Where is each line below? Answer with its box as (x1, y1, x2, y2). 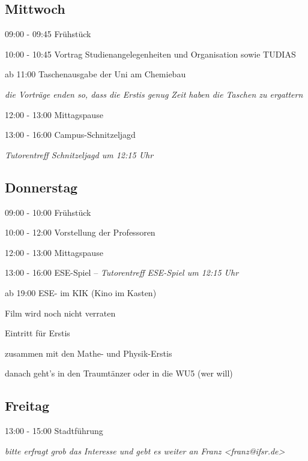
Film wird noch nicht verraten (5, 306, 116, 319)
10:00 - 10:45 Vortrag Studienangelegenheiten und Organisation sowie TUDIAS (5, 47, 296, 60)
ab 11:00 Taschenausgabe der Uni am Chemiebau (5, 68, 186, 80)
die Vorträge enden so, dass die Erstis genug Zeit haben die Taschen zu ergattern (5, 88, 303, 100)
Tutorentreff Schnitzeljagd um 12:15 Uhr (5, 148, 154, 161)
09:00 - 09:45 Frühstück (5, 28, 91, 40)
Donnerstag (5, 177, 78, 196)
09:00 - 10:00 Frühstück (5, 206, 91, 218)
